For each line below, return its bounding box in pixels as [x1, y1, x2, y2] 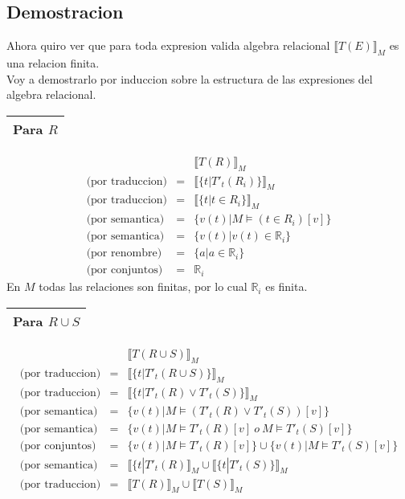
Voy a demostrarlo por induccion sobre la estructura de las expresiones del [6, 70, 373, 87]
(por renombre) [86, 247, 162, 260]
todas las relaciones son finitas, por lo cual [39, 278, 247, 295]
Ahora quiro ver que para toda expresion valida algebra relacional [6, 37, 330, 54]
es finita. [265, 278, 308, 295]
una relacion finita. [6, 55, 100, 71]
